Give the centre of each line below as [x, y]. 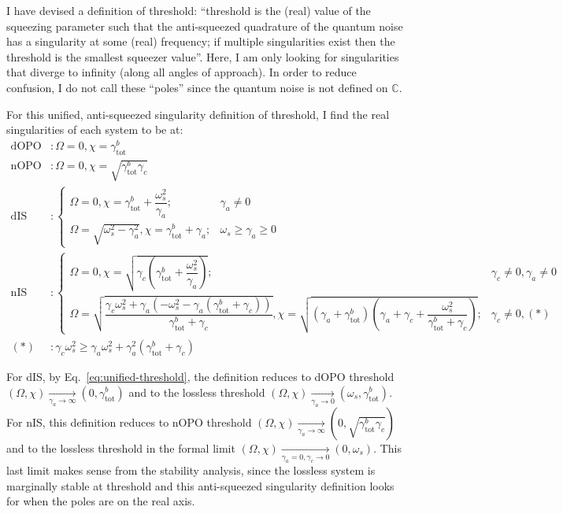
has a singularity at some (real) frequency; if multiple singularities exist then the [201, 41]
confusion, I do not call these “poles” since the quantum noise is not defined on [197, 87]
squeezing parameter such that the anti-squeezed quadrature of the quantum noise [205, 26]
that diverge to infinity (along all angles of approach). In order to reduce [181, 72]
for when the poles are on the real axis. [101, 501]
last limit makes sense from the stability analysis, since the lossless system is [191, 470]
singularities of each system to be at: [95, 129]
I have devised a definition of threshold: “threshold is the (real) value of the [189, 10]
